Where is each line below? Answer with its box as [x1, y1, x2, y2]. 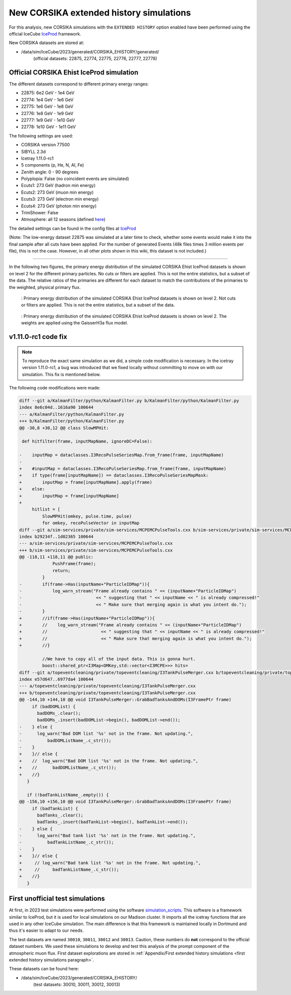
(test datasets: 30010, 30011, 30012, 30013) [33, 981, 121, 988]
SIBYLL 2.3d [21, 149, 46, 154]
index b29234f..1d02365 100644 [19, 534, 94, 539]
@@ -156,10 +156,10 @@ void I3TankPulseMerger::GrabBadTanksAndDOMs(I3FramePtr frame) [19, 799, 232, 805]
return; [52, 568, 71, 573]
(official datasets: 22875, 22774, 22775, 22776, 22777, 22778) [33, 56, 158, 62]
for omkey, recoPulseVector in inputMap [42, 520, 140, 526]
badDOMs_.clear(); [37, 710, 81, 716]
